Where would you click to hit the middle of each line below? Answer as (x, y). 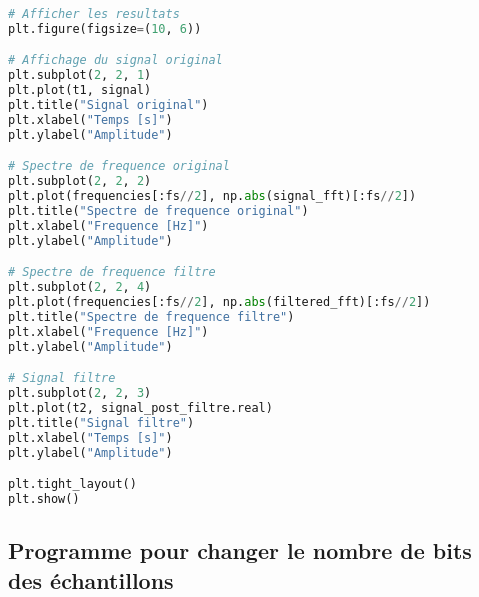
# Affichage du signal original (115, 60)
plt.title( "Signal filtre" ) (101, 422)
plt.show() (44, 498)
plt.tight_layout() (72, 484)
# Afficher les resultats (94, 14)
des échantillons (91, 579)
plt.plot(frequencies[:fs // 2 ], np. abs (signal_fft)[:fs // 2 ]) (212, 196)
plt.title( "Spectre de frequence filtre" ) (151, 316)
